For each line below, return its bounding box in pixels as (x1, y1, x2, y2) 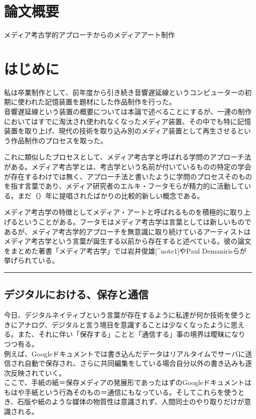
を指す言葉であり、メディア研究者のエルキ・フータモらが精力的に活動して (4, 181, 244, 191)
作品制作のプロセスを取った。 (10, 135, 107, 145)
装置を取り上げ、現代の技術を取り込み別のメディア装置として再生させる (4, 126, 237, 136)
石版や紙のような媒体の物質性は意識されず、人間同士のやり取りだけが (17, 396, 245, 407)
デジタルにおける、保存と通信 (4, 287, 149, 302)
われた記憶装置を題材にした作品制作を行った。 (24, 97, 176, 107)
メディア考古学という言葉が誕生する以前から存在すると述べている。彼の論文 (4, 236, 252, 246)
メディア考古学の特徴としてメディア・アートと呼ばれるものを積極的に (4, 207, 230, 217)
